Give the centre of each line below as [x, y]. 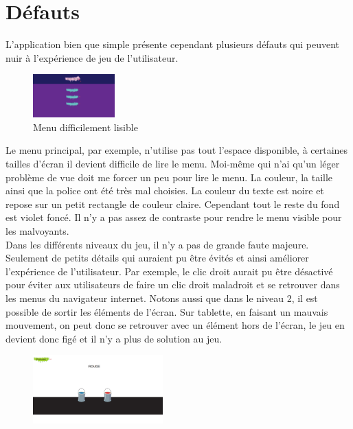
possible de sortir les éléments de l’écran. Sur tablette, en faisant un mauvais [167, 311]
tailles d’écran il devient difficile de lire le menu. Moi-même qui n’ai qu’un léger [173, 163]
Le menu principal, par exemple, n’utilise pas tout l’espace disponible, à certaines [177, 150]
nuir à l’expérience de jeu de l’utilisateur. [92, 57]
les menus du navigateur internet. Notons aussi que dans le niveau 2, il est [162, 298]
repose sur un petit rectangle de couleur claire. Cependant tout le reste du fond [173, 204]
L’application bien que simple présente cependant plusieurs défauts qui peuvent [173, 44]
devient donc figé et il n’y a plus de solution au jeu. [114, 338]
